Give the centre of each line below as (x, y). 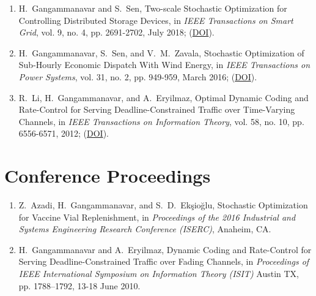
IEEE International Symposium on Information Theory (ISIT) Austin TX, (159, 274)
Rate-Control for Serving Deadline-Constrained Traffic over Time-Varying (157, 109)
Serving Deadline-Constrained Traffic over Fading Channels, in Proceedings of (164, 261)
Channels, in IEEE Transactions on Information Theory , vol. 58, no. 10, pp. (161, 121)
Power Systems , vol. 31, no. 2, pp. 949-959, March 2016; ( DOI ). (138, 76)
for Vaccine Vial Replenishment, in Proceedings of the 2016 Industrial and (157, 217)
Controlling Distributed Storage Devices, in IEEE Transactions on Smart (156, 20)
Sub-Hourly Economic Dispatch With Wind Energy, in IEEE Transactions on (164, 65)
